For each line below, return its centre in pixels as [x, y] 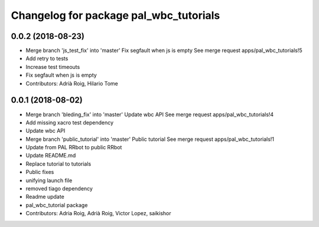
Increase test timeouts [53, 67]
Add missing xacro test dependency [70, 122]
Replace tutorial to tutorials [58, 164]
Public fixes [40, 172]
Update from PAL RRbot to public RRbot [74, 147]
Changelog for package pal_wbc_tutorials [115, 15]
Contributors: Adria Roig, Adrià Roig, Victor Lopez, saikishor [98, 213]
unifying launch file [49, 180]
